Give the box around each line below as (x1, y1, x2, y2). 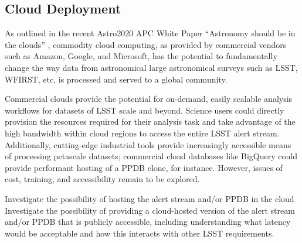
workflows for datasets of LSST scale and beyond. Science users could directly (5, 104, 284, 116)
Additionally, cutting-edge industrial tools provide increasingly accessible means (5, 138, 291, 150)
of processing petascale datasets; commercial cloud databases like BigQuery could (5, 150, 297, 162)
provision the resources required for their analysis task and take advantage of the (5, 115, 296, 128)
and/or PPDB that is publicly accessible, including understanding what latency (5, 215, 291, 228)
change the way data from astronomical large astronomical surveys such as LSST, (5, 61, 298, 73)
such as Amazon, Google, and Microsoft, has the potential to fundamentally (5, 50, 277, 62)
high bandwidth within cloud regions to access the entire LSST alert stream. (5, 126, 280, 139)
